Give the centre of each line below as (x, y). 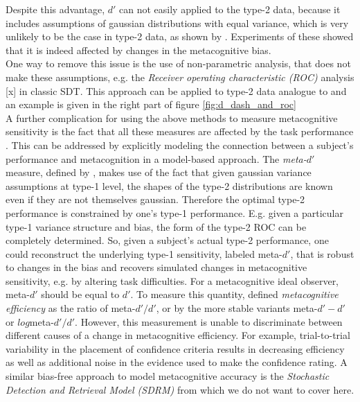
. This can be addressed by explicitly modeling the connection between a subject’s (180, 145)
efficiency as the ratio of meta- (71, 308)
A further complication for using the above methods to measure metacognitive (172, 117)
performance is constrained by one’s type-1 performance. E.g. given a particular (174, 212)
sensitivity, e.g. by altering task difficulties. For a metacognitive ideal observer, (172, 280)
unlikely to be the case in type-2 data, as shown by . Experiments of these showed (180, 36)
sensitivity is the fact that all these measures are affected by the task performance (180, 131)
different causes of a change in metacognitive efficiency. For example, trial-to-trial (178, 335)
